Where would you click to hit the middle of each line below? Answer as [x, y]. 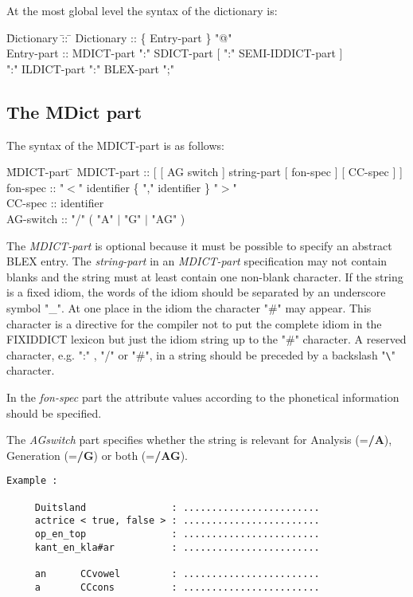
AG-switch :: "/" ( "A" [60, 218]
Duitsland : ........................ [177, 507]
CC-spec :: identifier [55, 203]
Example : [32, 481]
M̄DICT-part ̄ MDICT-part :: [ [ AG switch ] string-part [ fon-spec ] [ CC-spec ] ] [205, 172]
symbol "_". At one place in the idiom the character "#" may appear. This [189, 307]
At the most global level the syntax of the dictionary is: [142, 10]
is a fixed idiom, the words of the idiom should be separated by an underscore [196, 292]
